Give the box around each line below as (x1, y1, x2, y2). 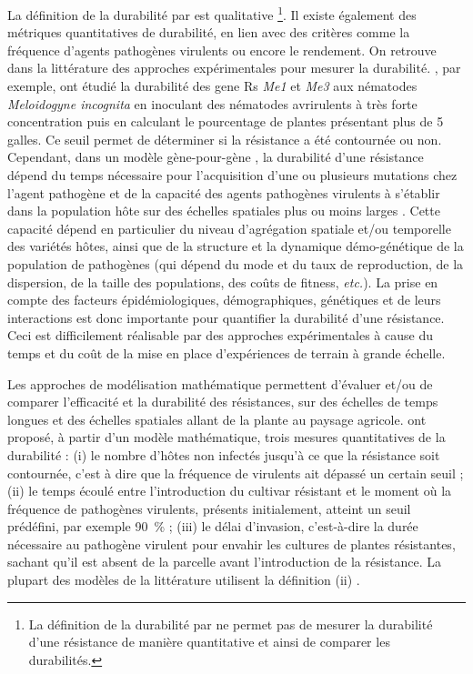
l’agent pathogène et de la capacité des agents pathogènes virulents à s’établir (7, 183, 440, 202)
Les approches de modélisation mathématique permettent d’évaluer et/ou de (7, 374, 433, 393)
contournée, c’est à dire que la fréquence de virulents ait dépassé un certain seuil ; (7, 463, 464, 482)
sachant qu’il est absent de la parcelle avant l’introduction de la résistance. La (7, 552, 442, 571)
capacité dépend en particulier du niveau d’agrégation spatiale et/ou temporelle (7, 218, 451, 237)
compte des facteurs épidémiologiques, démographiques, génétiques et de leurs (7, 290, 441, 309)
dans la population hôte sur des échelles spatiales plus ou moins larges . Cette (7, 201, 440, 220)
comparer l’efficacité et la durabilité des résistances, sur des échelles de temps (7, 392, 438, 411)
